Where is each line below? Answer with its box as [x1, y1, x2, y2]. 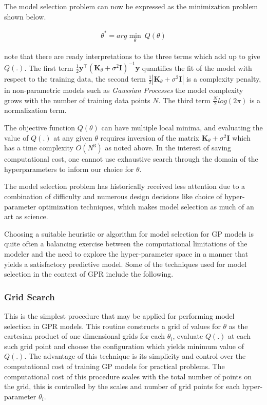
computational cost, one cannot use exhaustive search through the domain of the [4, 153, 258, 164]
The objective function [4, 122, 75, 133]
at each [227, 331, 251, 341]
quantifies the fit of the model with [142, 62, 252, 73]
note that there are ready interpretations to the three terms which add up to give [4, 50, 260, 61]
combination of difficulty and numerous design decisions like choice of [4, 191, 222, 202]
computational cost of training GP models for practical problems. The [4, 360, 225, 371]
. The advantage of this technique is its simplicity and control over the [24, 351, 246, 361]
